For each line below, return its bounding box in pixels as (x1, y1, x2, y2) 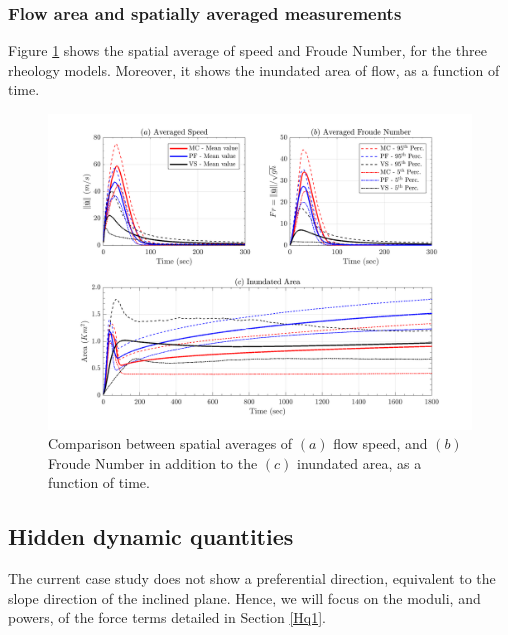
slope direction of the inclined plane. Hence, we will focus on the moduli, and (8, 587, 481, 608)
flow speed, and (333, 433, 428, 454)
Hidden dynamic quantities (8, 521, 294, 552)
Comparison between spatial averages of (48, 433, 293, 454)
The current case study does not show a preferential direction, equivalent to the (8, 568, 496, 589)
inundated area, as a (297, 452, 422, 473)
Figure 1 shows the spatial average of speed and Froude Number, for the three (8, 40, 487, 61)
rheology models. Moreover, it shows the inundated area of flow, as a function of (8, 59, 500, 80)
